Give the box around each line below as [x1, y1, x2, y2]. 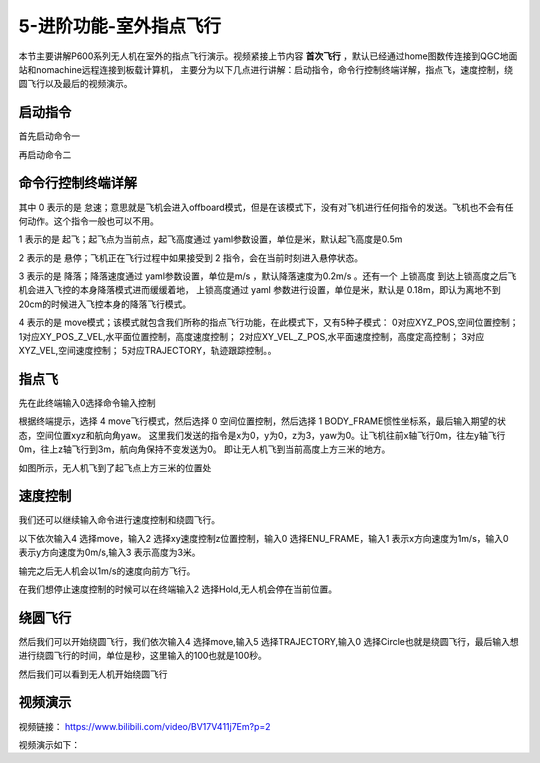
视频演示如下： [18, 738, 80, 750]
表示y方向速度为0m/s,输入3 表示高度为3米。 [18, 546, 201, 559]
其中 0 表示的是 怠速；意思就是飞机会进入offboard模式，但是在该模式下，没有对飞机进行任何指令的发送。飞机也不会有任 [18, 201, 514, 213]
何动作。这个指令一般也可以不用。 [18, 215, 159, 227]
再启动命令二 [18, 148, 72, 160]
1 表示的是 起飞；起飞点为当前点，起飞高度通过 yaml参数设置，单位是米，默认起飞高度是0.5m [18, 233, 403, 245]
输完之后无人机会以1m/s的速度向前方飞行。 [18, 565, 196, 577]
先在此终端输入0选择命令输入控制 [18, 396, 156, 409]
